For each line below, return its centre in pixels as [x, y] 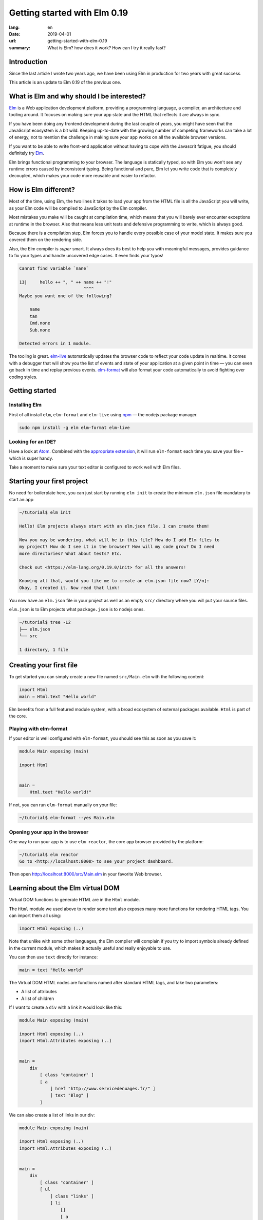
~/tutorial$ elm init [45, 513]
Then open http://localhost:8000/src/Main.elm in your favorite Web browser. [86, 874]
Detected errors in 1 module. [55, 344]
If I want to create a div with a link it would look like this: [66, 1007]
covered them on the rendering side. [46, 240]
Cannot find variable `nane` [54, 269]
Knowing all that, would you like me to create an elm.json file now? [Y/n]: [114, 581]
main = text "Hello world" [51, 970]
